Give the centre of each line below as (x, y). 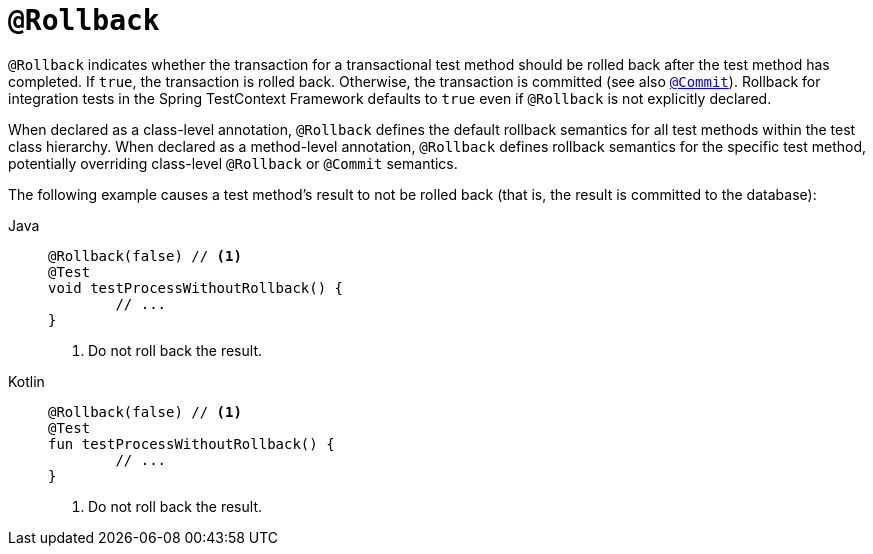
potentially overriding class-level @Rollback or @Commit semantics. (233, 163)
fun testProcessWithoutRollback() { (191, 443)
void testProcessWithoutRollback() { (196, 287)
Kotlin (26, 381)
